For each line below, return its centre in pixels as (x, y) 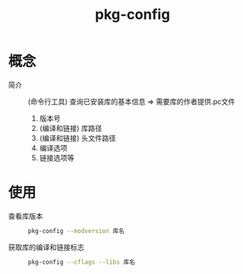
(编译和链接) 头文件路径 (77, 138)
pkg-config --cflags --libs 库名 (82, 262)
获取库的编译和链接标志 (46, 247)
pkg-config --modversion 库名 (76, 231)
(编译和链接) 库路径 (71, 128)
